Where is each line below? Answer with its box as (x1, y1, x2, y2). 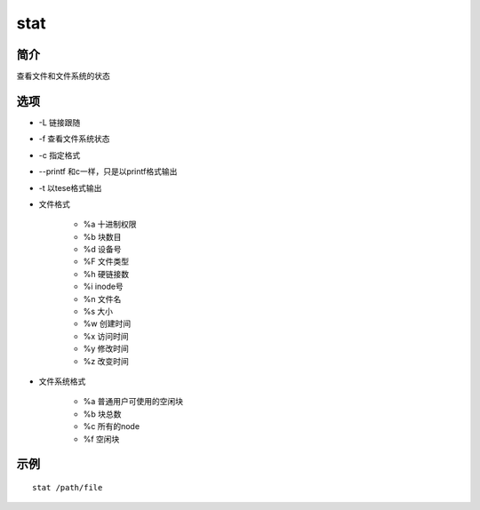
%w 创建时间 (83, 318, 132, 329)
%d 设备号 (83, 244, 122, 255)
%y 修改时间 (83, 343, 129, 355)
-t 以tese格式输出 (38, 182, 102, 193)
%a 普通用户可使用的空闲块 (83, 396, 184, 407)
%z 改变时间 (83, 355, 129, 366)
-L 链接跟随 (38, 116, 81, 128)
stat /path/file (32, 482, 103, 492)
